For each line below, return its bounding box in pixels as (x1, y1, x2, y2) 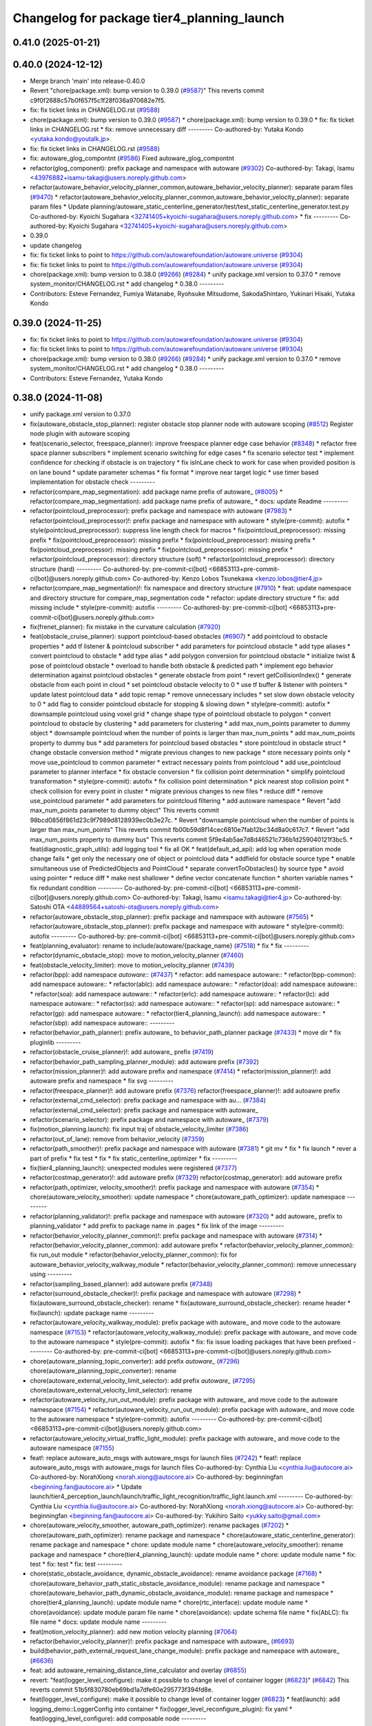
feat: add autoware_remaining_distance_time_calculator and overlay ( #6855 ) (30, 1666, 247, 1674)
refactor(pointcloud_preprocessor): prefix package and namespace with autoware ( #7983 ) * (30, 507, 292, 515)
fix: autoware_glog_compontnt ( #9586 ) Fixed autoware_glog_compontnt (30, 154, 234, 162)
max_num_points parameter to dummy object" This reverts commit (30, 806, 220, 815)
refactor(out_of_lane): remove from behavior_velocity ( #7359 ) (30, 1134, 205, 1143)
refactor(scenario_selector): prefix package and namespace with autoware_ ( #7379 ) (30, 1115, 269, 1123)
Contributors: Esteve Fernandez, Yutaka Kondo (30, 374, 163, 382)
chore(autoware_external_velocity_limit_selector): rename (30, 1386, 193, 1394)
